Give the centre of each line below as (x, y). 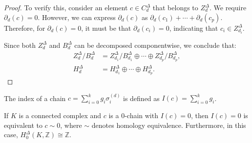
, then (200, 115)
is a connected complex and (60, 115)
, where (71, 125)
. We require (228, 7)
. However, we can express (77, 17)
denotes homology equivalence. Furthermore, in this (169, 125)
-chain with (141, 115)
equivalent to (23, 125)
